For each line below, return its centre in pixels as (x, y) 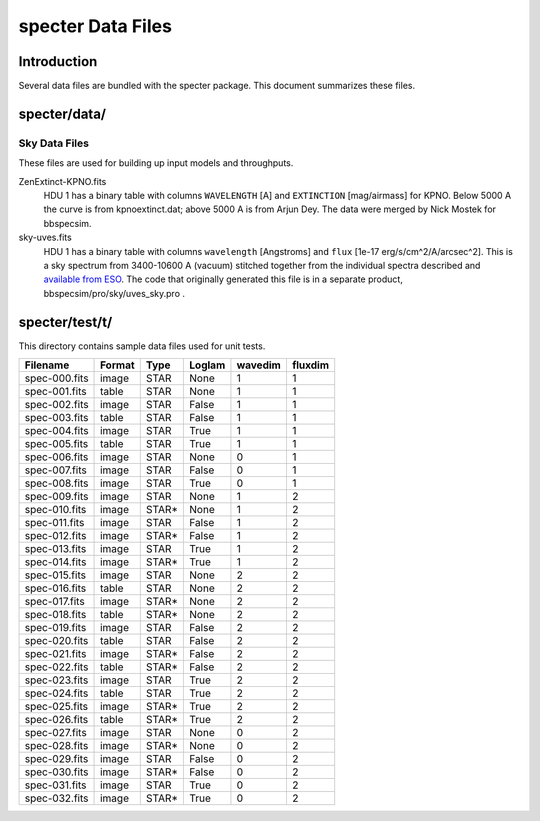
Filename (47, 365)
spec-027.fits (55, 733)
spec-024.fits (56, 693)
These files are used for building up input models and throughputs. (156, 163)
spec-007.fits (55, 470)
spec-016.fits (55, 588)
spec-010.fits (55, 510)
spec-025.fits (56, 707)
